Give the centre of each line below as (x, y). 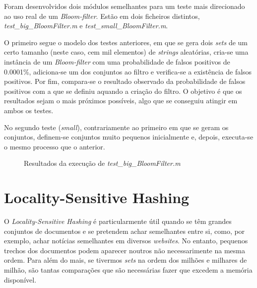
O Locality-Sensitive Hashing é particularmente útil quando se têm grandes (118, 221)
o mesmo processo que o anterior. (55, 146)
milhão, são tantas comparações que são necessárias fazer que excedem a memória (128, 270)
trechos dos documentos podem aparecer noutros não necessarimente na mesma (125, 250)
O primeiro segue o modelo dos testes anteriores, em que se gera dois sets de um (126, 42)
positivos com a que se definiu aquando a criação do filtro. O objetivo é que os (123, 91)
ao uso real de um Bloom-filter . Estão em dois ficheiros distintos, (102, 16)
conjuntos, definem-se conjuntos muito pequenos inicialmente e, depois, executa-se (129, 137)
